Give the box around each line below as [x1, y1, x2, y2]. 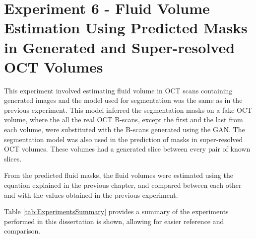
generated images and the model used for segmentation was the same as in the [4, 95, 243, 105]
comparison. [4, 226, 41, 236]
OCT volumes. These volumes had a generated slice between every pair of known [4, 144, 251, 154]
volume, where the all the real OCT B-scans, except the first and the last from [4, 114, 243, 125]
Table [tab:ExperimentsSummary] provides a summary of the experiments [4, 206, 229, 217]
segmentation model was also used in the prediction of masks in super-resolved [4, 134, 243, 144]
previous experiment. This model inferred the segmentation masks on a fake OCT [4, 104, 253, 115]
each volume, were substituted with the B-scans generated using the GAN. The [4, 124, 245, 135]
